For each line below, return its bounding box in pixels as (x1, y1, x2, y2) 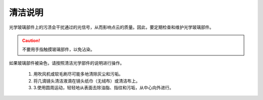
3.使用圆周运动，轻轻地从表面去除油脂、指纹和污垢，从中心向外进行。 (33, 84, 174, 90)
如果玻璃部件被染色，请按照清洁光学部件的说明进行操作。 (9, 60, 124, 66)
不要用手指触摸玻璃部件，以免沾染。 (22, 47, 95, 52)
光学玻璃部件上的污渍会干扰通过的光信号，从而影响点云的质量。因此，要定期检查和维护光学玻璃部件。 (9, 24, 214, 30)
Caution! (22, 37, 40, 43)
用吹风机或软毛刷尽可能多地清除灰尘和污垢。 (33, 71, 123, 77)
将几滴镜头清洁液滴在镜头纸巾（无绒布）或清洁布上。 (33, 78, 140, 83)
